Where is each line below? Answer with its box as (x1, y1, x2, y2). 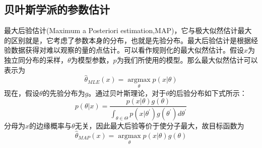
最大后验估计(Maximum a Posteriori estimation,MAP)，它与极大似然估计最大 (4, 25, 252, 36)
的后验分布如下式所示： (169, 87, 247, 98)
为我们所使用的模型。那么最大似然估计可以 (116, 54, 258, 65)
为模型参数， (71, 54, 113, 65)
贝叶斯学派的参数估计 (4, 2, 110, 17)
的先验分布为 (42, 87, 85, 98)
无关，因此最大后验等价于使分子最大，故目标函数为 (75, 120, 244, 131)
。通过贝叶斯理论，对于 (88, 87, 166, 98)
